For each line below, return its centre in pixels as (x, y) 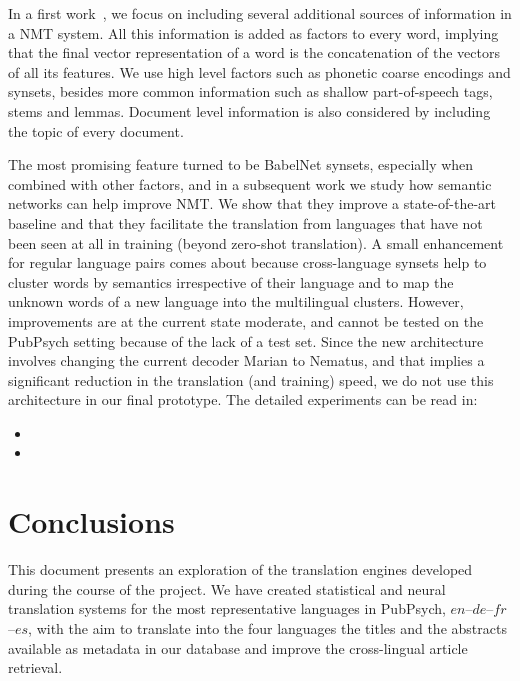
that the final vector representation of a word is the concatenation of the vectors (254, 52)
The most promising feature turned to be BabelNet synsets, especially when (241, 164)
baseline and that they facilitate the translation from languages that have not (245, 222)
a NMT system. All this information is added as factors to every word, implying (253, 32)
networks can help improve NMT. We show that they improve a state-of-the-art (252, 203)
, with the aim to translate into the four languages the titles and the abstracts (267, 627)
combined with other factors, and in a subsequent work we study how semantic (250, 183)
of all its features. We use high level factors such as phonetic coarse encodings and (259, 71)
